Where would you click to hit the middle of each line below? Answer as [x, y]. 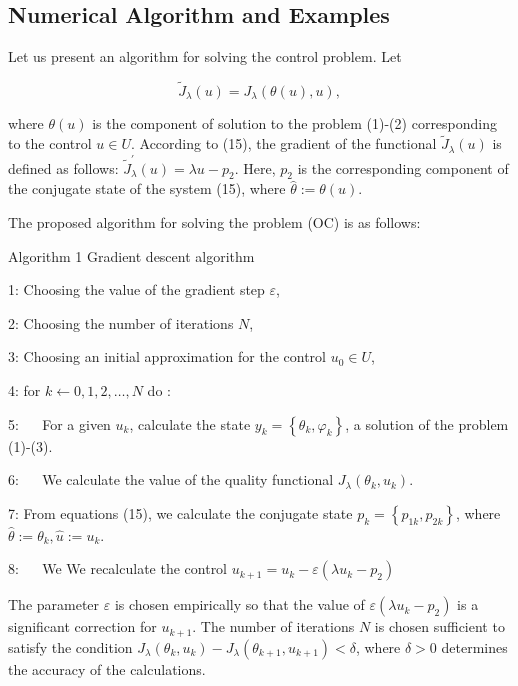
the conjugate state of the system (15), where [147, 188]
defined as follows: [63, 167]
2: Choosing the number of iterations [121, 322]
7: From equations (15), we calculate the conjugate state [180, 512]
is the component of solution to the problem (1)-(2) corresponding [295, 123]
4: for [24, 389]
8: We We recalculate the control [118, 568]
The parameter [54, 604]
